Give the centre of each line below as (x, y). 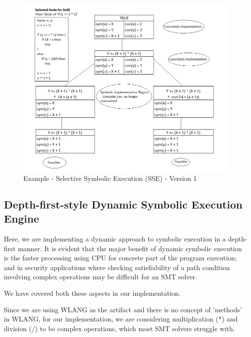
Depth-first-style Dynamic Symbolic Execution (123, 204)
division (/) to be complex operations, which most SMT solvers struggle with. (119, 328)
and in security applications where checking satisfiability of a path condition (117, 267)
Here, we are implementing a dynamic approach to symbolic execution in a (115, 239)
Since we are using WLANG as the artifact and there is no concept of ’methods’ (123, 309)
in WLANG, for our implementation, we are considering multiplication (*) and (121, 319)
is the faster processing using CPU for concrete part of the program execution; (120, 258)
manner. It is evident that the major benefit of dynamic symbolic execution (130, 248)
